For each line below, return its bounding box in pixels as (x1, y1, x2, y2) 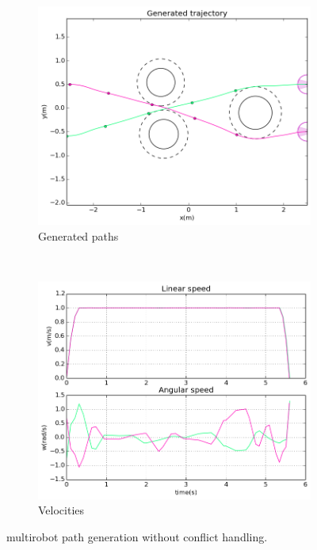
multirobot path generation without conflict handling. (6, 528, 268, 544)
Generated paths (38, 227, 119, 244)
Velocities (38, 502, 85, 518)
